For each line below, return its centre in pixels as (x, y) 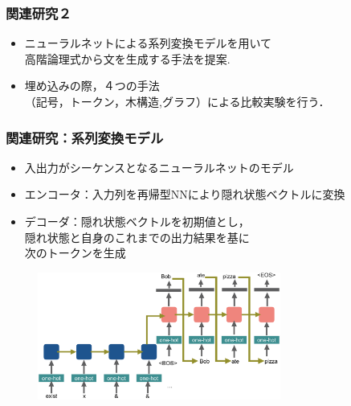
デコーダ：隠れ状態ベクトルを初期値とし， (137, 221)
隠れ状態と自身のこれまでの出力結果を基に (137, 237)
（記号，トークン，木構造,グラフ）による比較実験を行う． (177, 101)
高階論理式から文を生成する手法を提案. (127, 58)
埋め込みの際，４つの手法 (92, 86)
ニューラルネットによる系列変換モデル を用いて (148, 43)
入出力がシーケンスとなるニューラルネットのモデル (159, 167)
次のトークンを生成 (75, 253)
